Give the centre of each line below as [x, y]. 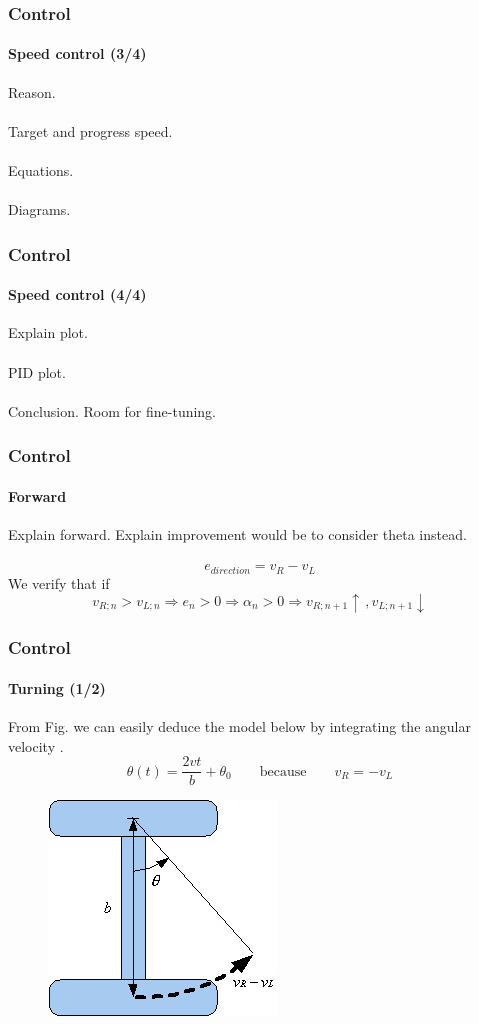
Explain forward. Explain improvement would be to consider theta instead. [237, 534]
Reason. [32, 91]
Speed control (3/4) [77, 53]
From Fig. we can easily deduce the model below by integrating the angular [239, 725]
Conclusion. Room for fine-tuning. [112, 410]
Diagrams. [39, 209]
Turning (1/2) [57, 687]
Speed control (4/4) [77, 294]
